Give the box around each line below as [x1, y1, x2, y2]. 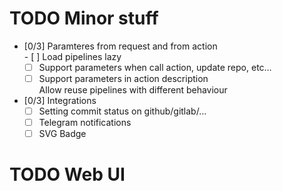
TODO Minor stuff [9, 7, 159, 30]
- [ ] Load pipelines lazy [23, 50, 122, 62]
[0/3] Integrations [23, 95, 97, 107]
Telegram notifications [38, 117, 132, 129]
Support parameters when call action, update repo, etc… [38, 61, 272, 73]
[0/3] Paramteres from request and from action [23, 40, 218, 52]
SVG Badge [38, 128, 87, 140]
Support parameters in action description [38, 73, 209, 84]
